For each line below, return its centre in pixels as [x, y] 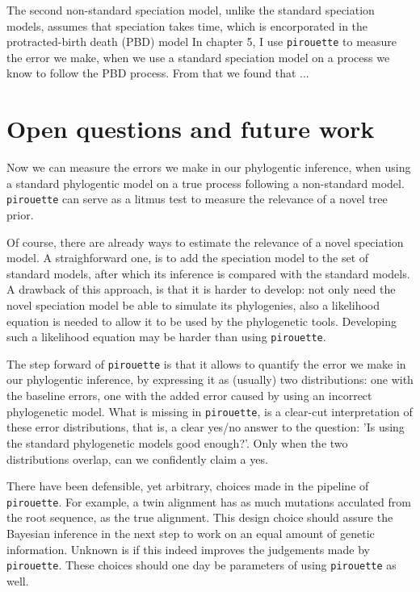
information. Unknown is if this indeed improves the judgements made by [188, 549]
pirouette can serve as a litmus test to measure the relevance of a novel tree [197, 199]
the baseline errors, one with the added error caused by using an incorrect [189, 396]
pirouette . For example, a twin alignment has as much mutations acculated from [209, 501]
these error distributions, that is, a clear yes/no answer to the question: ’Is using [206, 427]
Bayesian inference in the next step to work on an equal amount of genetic [191, 533]
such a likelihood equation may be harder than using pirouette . [166, 337]
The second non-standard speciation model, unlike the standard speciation [191, 10]
